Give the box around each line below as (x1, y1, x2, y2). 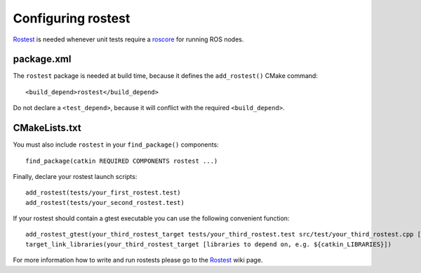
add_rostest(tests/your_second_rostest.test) (25, 199, 185, 206)
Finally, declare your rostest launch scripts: (13, 172, 138, 180)
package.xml (13, 53, 72, 65)
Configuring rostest (13, 11, 131, 26)
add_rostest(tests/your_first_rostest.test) (25, 189, 182, 197)
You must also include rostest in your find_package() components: (13, 140, 219, 149)
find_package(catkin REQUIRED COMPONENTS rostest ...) (25, 157, 218, 165)
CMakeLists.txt (13, 122, 82, 134)
